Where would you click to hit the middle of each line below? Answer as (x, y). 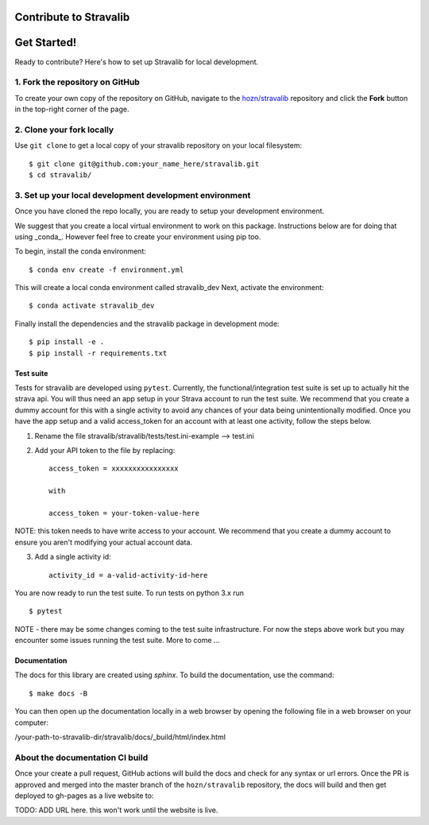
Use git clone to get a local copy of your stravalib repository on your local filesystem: (158, 145)
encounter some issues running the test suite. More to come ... (117, 641)
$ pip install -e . (67, 342)
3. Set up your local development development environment (133, 195)
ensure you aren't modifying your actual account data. (104, 542)
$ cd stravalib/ (60, 174)
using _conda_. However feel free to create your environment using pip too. (138, 236)
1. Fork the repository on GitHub (77, 82)
